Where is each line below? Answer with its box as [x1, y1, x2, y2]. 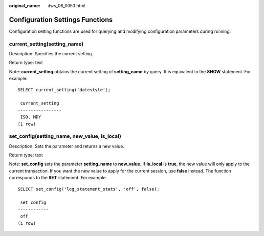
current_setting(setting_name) [9, 41, 84, 47]
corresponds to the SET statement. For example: [9, 175, 107, 181]
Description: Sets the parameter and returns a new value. [9, 143, 125, 149]
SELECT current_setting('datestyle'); [18, 87, 111, 92]
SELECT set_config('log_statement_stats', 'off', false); [18, 186, 160, 192]
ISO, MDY [20, 114, 41, 120]
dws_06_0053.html [47, 3, 86, 8]
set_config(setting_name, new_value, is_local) [9, 133, 122, 140]
